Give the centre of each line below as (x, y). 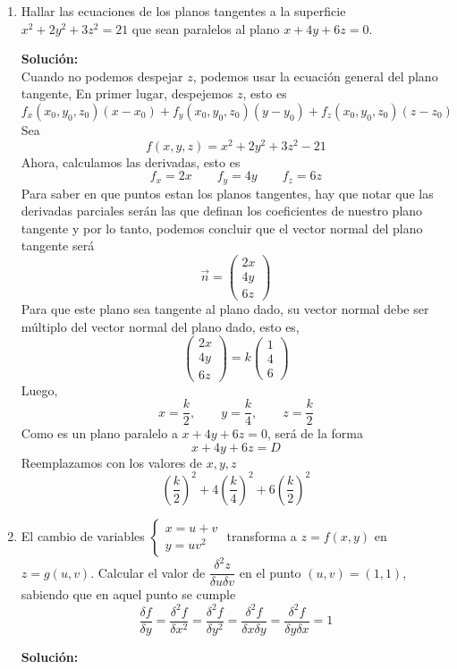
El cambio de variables (83, 535)
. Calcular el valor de (148, 572)
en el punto (270, 572)
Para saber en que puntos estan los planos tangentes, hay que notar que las (227, 193)
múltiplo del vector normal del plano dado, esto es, (160, 326)
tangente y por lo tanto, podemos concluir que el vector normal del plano (222, 228)
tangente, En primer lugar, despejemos (127, 93)
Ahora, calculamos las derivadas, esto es (131, 161)
